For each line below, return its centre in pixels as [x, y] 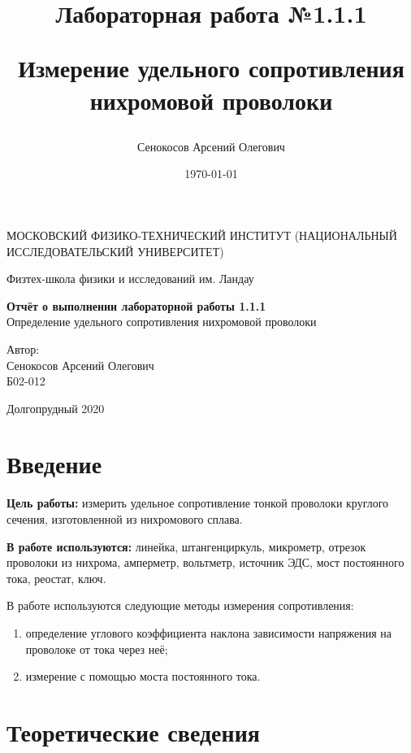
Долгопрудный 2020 [56, 408]
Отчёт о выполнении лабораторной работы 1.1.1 [136, 305]
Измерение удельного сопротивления [211, 68]
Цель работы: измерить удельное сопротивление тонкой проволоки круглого [198, 503]
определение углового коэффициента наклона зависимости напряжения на [208, 632]
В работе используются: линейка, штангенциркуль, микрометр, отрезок [186, 546]
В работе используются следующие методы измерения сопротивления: [180, 605]
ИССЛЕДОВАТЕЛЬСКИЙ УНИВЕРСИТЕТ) [115, 251]
